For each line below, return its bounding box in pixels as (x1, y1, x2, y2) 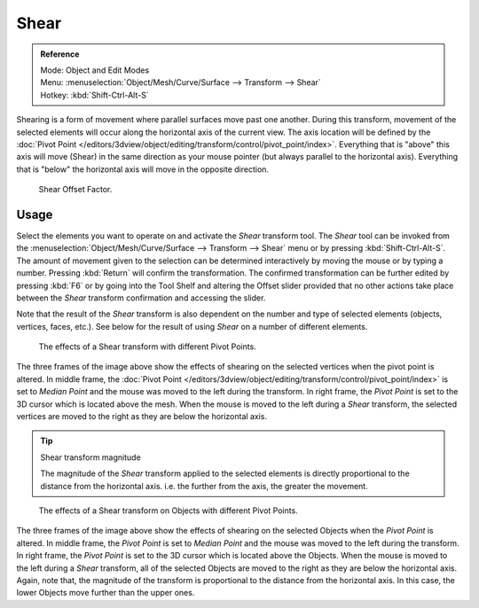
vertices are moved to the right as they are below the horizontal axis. (16, 411, 268, 422)
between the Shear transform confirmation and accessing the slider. (16, 292, 266, 303)
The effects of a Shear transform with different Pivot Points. (38, 341, 256, 352)
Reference (40, 49, 80, 59)
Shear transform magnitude (40, 452, 141, 463)
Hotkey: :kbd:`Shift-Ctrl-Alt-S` (40, 90, 150, 100)
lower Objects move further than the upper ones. (16, 588, 195, 598)
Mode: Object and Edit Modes (40, 65, 150, 75)
